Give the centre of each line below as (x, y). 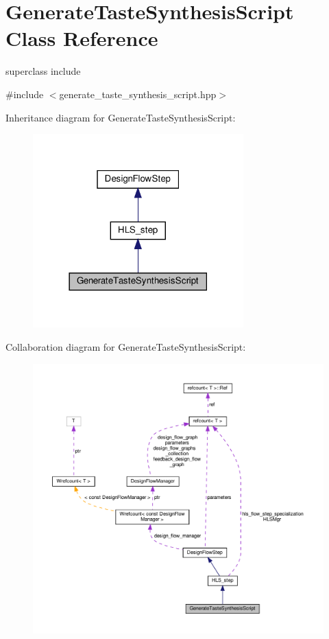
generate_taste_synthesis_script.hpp (138, 94)
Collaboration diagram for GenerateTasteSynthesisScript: (126, 347)
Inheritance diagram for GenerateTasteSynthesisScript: (121, 117)
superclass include (43, 71)
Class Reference (82, 38)
